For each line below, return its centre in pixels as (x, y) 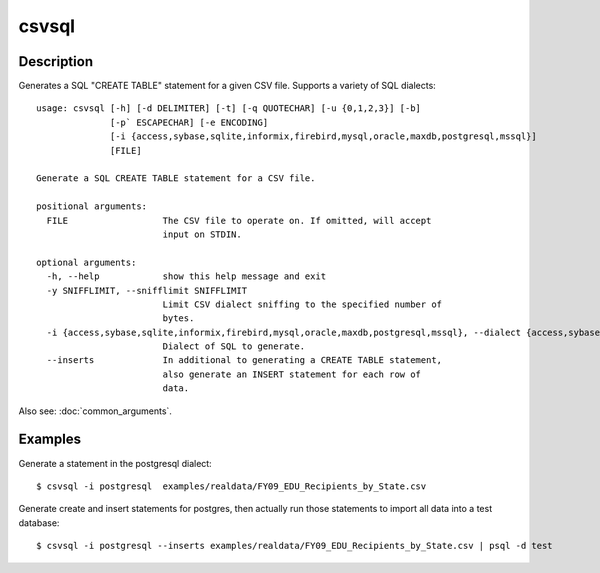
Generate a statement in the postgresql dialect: (115, 463)
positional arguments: (92, 206)
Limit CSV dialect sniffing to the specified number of (302, 304)
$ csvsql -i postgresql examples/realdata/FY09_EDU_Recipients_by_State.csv (231, 486)
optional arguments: (86, 262)
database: (39, 522)
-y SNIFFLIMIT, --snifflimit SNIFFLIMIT (147, 290)
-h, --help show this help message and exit (186, 276)
